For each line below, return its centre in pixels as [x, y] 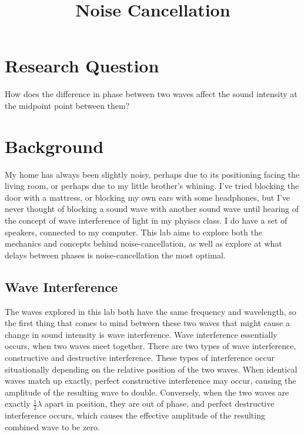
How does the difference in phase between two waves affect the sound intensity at [151, 94]
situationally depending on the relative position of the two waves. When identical [151, 369]
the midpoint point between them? [67, 105]
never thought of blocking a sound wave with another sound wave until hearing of [152, 209]
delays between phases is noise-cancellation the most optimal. [115, 255]
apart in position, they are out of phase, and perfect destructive [159, 404]
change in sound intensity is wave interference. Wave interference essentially [141, 334]
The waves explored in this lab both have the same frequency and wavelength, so [151, 311]
